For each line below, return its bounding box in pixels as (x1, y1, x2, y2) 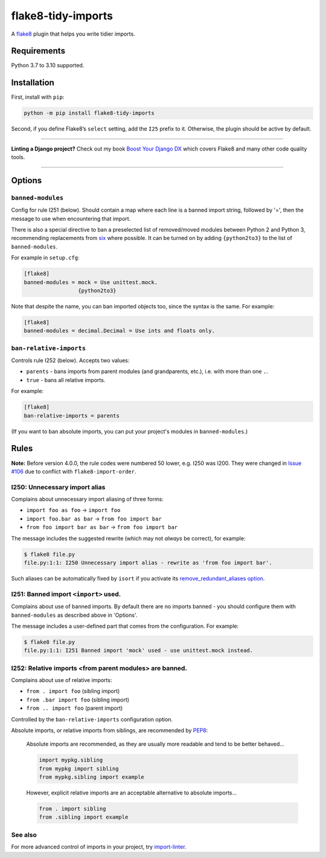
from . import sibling (39, 805, 106, 813)
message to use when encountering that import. (11, 215, 131, 222)
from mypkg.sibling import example (39, 774, 144, 781)
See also (11, 830, 37, 839)
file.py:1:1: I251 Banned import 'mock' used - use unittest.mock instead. (24, 647, 254, 654)
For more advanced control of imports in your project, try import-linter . (11, 843, 187, 851)
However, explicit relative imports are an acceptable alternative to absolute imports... (26, 789, 237, 796)
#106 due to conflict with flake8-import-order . (11, 467, 136, 475)
